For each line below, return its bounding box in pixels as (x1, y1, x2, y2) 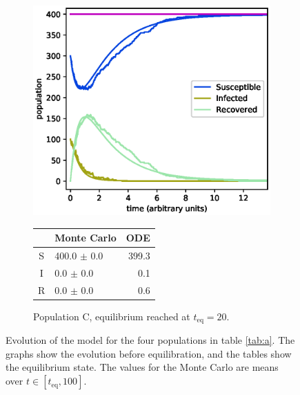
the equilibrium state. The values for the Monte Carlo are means (6, 360, 279, 374)
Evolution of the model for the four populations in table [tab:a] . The (6, 333, 295, 347)
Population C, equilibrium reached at (33, 309, 190, 323)
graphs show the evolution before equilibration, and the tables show (6, 346, 292, 360)
